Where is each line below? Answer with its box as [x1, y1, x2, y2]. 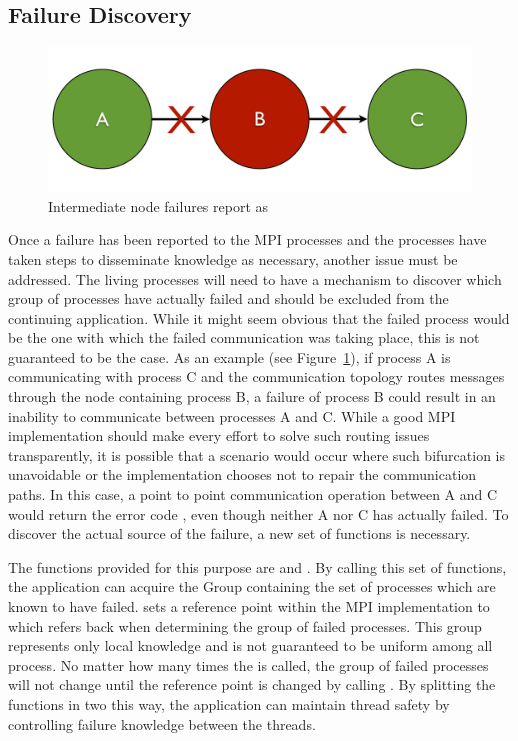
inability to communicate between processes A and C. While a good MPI [8, 405, 456, 426]
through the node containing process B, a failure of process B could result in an [8, 386, 496, 407]
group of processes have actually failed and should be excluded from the [8, 288, 449, 309]
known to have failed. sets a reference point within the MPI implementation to [8, 596, 490, 616]
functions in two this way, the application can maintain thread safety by [8, 693, 450, 714]
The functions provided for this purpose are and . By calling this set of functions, [8, 556, 507, 577]
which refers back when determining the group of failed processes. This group [8, 615, 482, 636]
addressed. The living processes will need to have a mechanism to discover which [8, 268, 502, 289]
